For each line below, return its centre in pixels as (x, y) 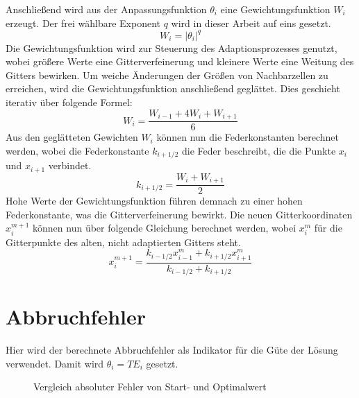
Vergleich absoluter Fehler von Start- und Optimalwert (150, 387)
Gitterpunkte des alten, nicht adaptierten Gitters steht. (123, 242)
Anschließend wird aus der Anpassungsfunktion (106, 9)
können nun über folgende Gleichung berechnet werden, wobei (165, 228)
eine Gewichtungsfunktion (275, 9)
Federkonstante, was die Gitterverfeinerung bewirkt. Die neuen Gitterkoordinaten (179, 214)
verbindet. (70, 165)
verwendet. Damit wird (55, 363)
